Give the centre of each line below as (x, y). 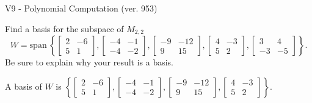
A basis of (24, 86)
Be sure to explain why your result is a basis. (89, 62)
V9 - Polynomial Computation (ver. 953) (81, 8)
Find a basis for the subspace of (64, 28)
